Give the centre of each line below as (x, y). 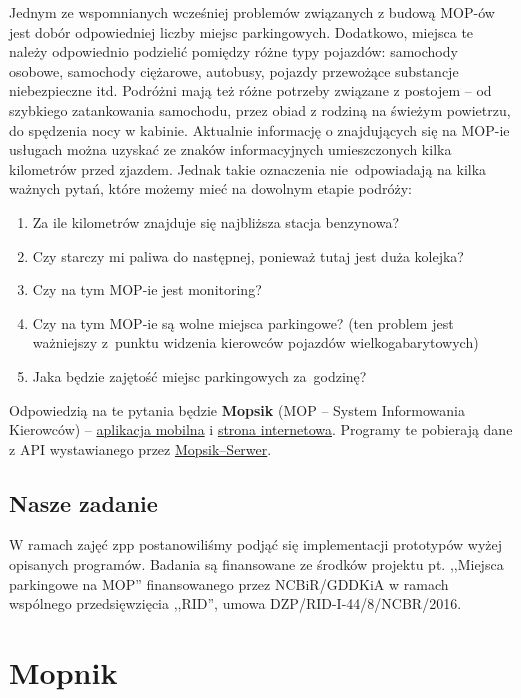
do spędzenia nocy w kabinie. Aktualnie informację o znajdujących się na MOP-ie (259, 129)
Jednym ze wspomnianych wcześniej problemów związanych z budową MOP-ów (252, 12)
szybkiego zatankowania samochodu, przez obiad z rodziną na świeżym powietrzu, (260, 109)
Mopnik (63, 672)
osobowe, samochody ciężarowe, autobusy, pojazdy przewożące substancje (234, 70)
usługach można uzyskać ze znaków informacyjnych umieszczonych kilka (230, 149)
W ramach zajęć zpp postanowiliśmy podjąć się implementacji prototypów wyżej (256, 544)
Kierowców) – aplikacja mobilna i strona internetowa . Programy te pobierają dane (261, 429)
